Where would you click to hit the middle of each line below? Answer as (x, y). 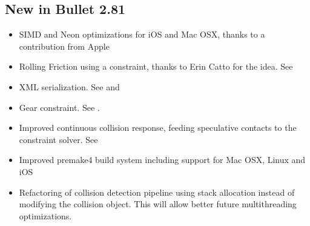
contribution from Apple (64, 46)
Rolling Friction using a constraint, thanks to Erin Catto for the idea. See (156, 66)
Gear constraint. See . (59, 107)
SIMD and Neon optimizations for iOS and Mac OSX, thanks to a (142, 34)
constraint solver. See (58, 139)
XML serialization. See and (69, 86)
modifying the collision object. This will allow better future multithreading (158, 204)
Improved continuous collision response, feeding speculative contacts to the (158, 128)
